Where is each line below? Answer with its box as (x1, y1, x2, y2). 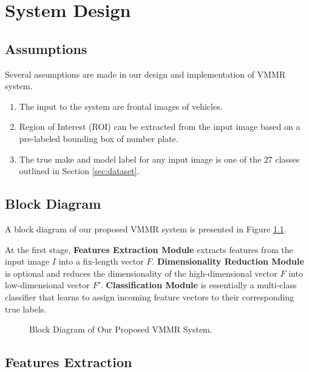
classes (275, 152, 300, 165)
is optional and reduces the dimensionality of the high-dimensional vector (5, 266, 277, 279)
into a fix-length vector (58, 255, 144, 268)
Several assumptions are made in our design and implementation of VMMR (5, 67, 286, 80)
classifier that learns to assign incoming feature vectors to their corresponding (5, 290, 294, 303)
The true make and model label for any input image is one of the (19, 152, 262, 165)
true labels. (5, 302, 47, 315)
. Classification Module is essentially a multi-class (100, 279, 297, 291)
